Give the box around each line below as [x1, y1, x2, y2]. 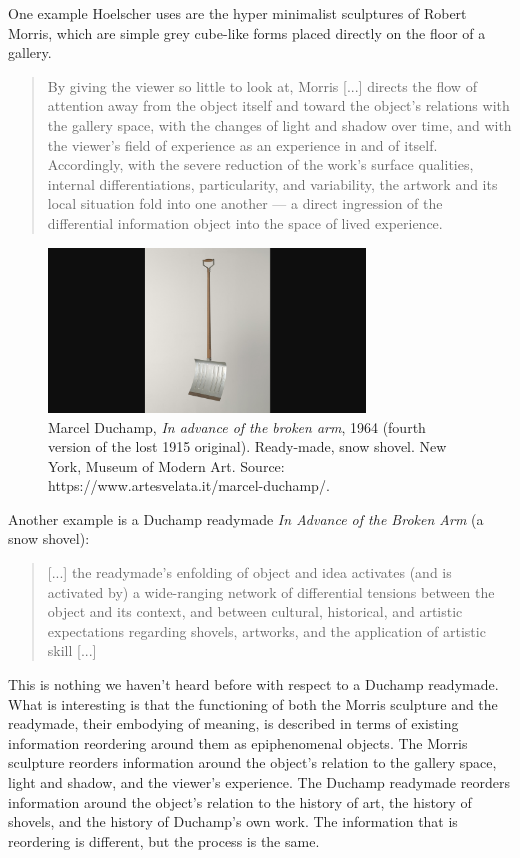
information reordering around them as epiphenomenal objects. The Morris [8, 732, 468, 753]
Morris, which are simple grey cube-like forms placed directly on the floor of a [8, 22, 486, 43]
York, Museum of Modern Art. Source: [48, 455, 285, 476]
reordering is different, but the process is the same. [8, 830, 320, 851]
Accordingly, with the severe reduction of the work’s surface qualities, [47, 154, 474, 175]
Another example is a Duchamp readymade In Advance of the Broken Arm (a [8, 508, 484, 529]
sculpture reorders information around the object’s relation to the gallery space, [8, 752, 497, 773]
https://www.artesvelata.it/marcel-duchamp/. [48, 475, 330, 496]
